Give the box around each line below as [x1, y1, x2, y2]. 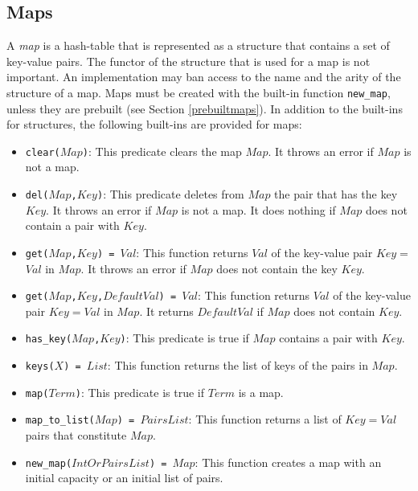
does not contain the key [216, 260, 338, 276]
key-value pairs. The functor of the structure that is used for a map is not [6, 52, 371, 69]
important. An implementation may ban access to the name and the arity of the [6, 68, 401, 85]
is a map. [238, 383, 284, 400]
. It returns [139, 302, 194, 319]
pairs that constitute [25, 427, 127, 444]
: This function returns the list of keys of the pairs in [107, 357, 368, 374]
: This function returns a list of [188, 411, 342, 428]
